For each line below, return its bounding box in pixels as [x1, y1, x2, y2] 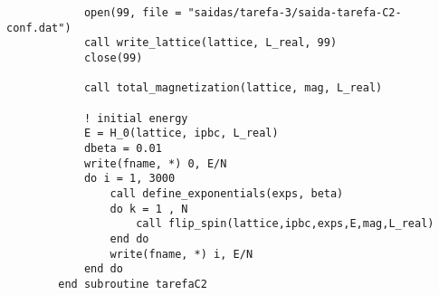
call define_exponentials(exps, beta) [110, 186, 344, 200]
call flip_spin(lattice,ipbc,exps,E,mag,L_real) [136, 217, 434, 231]
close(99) [83, 51, 143, 64]
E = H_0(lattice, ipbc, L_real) [83, 127, 279, 140]
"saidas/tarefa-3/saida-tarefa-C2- [187, 6, 402, 19]
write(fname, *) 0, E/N [83, 157, 227, 170]
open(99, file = [83, 6, 182, 19]
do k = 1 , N [110, 202, 188, 215]
